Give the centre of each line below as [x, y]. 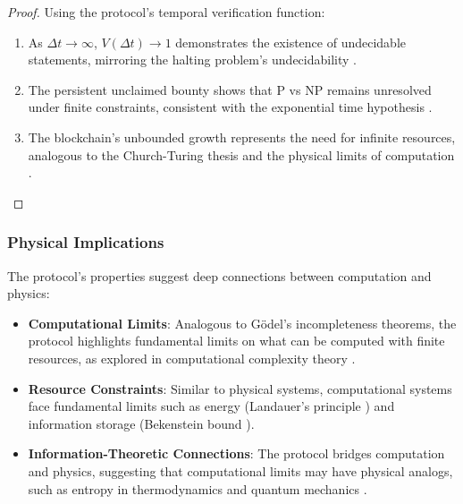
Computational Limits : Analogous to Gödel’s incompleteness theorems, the [242, 323]
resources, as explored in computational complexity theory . [192, 358]
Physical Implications [86, 242]
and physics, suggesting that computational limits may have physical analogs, [240, 470]
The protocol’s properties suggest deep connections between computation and [219, 275]
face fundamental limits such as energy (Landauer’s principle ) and [211, 406]
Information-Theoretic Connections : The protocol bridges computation [236, 453]
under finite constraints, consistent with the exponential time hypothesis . [230, 107]
